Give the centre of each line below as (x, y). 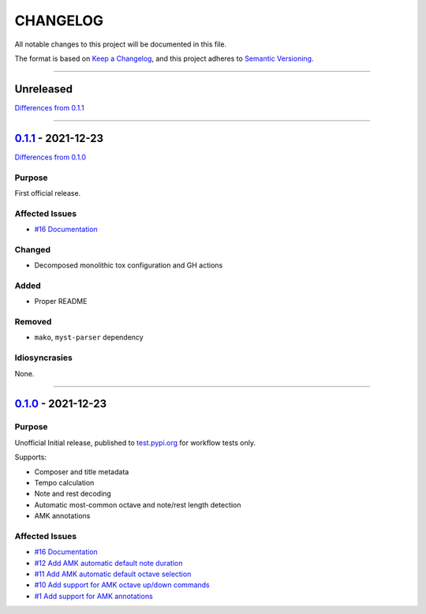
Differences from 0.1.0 (50, 157)
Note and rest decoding (73, 494)
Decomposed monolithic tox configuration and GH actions (129, 265)
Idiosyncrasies (43, 358)
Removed (33, 322)
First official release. (48, 193)
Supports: (31, 457)
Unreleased (44, 89)
